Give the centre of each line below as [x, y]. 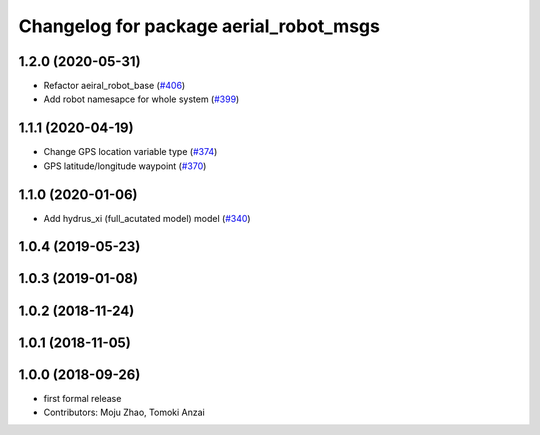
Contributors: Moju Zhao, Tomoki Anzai [124, 412]
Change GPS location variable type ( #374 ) [130, 152]
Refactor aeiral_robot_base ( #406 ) [114, 86]
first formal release [82, 398]
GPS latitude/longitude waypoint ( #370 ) [125, 166]
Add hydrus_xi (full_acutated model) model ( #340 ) [147, 218]
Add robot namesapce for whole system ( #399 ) [141, 99]
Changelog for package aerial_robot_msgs [199, 26]
